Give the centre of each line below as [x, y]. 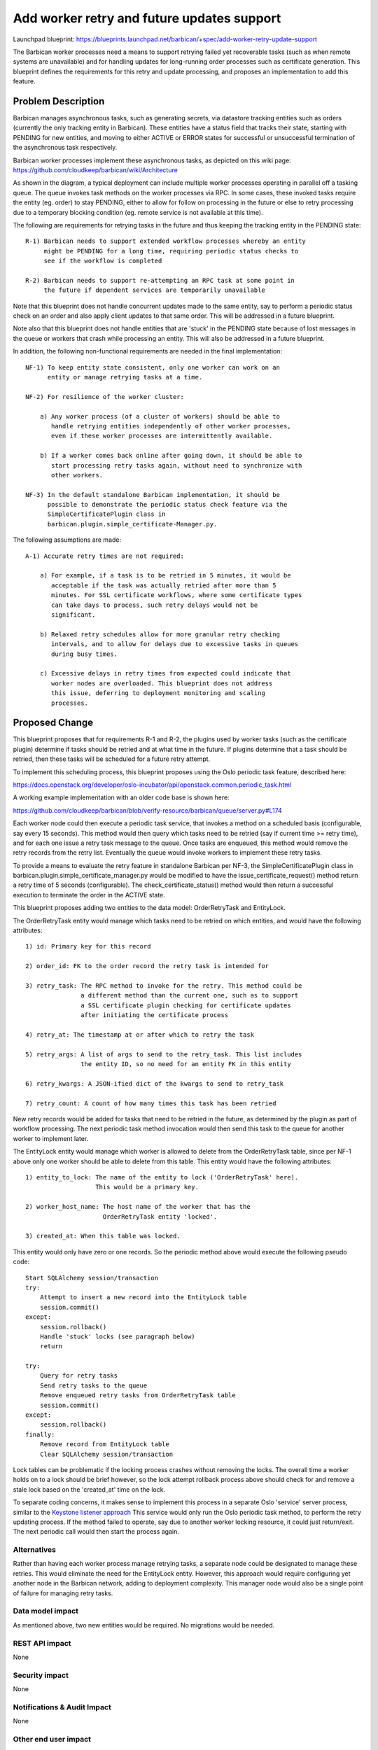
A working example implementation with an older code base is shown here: [121, 797]
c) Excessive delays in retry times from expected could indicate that [165, 673]
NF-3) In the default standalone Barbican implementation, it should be [153, 495]
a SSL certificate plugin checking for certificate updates [186, 1005]
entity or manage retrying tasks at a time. [125, 377]
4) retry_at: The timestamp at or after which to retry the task [140, 1035]
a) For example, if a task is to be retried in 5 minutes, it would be [165, 575]
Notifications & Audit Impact [62, 1707]
